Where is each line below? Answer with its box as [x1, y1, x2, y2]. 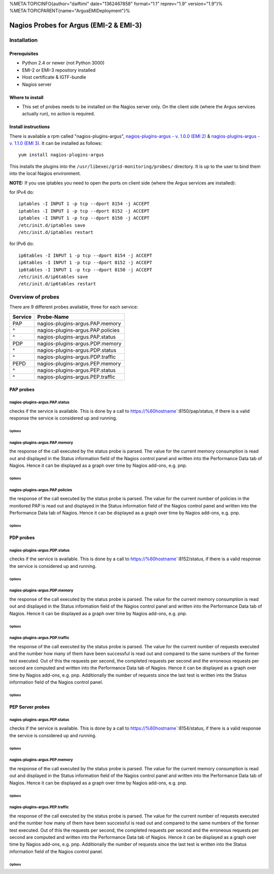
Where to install [9, 94, 44, 100]
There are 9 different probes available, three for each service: [9, 304, 139, 310]
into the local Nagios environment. [9, 170, 81, 176]
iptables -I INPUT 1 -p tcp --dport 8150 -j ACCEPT [18, 215, 150, 221]
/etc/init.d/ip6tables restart [18, 281, 96, 287]
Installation [9, 37, 38, 44]
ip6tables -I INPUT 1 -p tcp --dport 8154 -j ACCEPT [18, 252, 152, 258]
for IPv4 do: [9, 189, 34, 195]
